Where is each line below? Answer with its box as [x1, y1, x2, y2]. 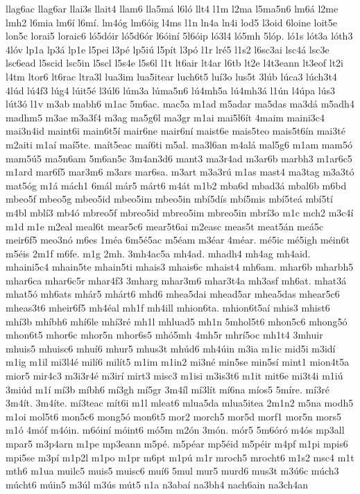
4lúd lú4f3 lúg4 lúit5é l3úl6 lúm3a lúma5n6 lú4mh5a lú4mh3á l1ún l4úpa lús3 [6, 83, 335, 97]
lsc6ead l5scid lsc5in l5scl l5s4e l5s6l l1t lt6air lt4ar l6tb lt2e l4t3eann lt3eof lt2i [6, 56, 344, 70]
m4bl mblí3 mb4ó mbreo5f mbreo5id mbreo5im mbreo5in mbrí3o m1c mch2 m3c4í [6, 205, 354, 219]
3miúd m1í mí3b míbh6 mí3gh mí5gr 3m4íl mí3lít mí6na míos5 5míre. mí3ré [6, 382, 329, 396]
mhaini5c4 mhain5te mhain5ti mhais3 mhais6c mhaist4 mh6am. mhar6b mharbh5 [6, 259, 354, 274]
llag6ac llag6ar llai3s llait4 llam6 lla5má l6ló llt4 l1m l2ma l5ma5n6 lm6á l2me [6, 1, 338, 15]
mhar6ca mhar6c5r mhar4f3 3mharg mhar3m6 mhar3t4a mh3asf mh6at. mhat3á [6, 273, 347, 287]
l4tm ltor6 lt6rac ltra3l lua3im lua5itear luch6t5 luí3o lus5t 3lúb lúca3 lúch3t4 [6, 69, 337, 83]
